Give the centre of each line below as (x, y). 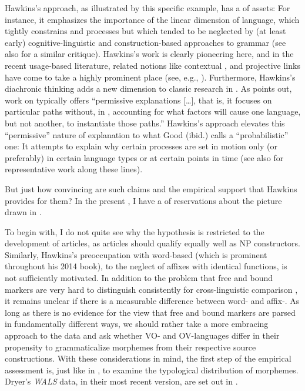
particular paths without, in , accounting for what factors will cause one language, (153, 111)
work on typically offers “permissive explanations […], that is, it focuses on (138, 100)
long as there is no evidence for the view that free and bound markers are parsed (150, 312)
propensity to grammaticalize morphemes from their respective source (130, 347)
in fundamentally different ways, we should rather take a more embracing (137, 324)
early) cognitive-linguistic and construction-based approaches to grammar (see (145, 42)
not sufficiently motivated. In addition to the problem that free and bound (139, 278)
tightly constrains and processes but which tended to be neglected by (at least (145, 31)
